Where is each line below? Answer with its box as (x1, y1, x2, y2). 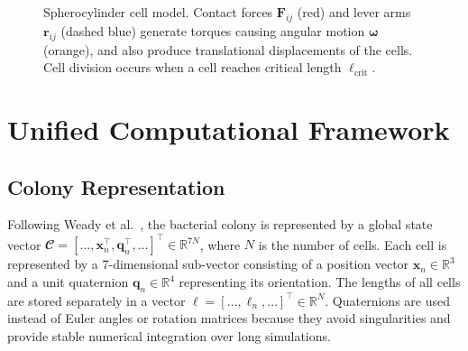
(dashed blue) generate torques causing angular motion (60, 21, 365, 40)
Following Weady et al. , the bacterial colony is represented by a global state (7, 215, 433, 234)
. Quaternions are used (325, 291, 450, 309)
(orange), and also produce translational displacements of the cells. (43, 40, 413, 59)
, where (199, 235, 241, 254)
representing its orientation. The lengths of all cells (179, 272, 461, 291)
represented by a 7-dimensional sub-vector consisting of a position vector (7, 254, 409, 273)
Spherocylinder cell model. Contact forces (43, 3, 273, 21)
